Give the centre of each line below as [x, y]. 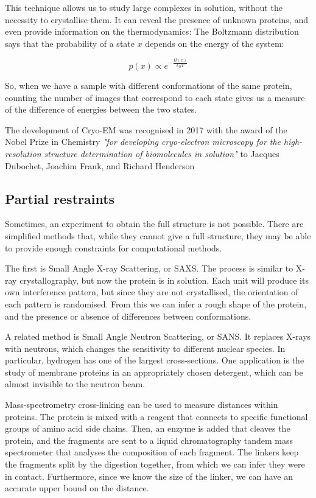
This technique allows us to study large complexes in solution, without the [144, 7]
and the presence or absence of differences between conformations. [128, 316]
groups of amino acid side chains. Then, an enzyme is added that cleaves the [148, 428]
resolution [23, 153]
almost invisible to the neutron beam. [75, 384]
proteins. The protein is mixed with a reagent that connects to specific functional [156, 416]
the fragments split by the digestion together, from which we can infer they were [155, 464]
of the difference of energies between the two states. [101, 109]
